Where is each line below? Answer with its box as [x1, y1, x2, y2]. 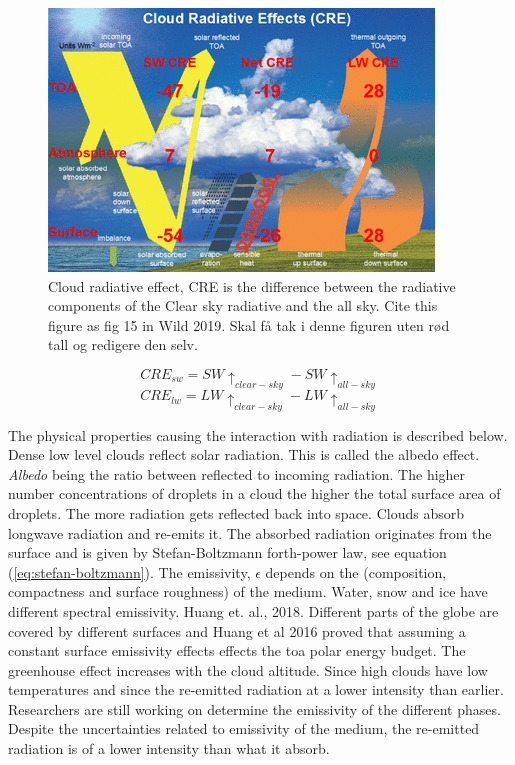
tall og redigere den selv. [48, 334, 198, 355]
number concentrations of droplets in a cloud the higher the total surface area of [8, 483, 501, 504]
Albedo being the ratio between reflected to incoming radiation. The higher [8, 463, 466, 484]
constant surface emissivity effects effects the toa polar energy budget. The [8, 640, 466, 661]
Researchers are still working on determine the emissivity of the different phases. [8, 698, 501, 719]
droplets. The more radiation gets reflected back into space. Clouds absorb [8, 502, 464, 523]
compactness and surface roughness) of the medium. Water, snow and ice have [8, 581, 488, 602]
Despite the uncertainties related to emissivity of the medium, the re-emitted [8, 718, 480, 739]
